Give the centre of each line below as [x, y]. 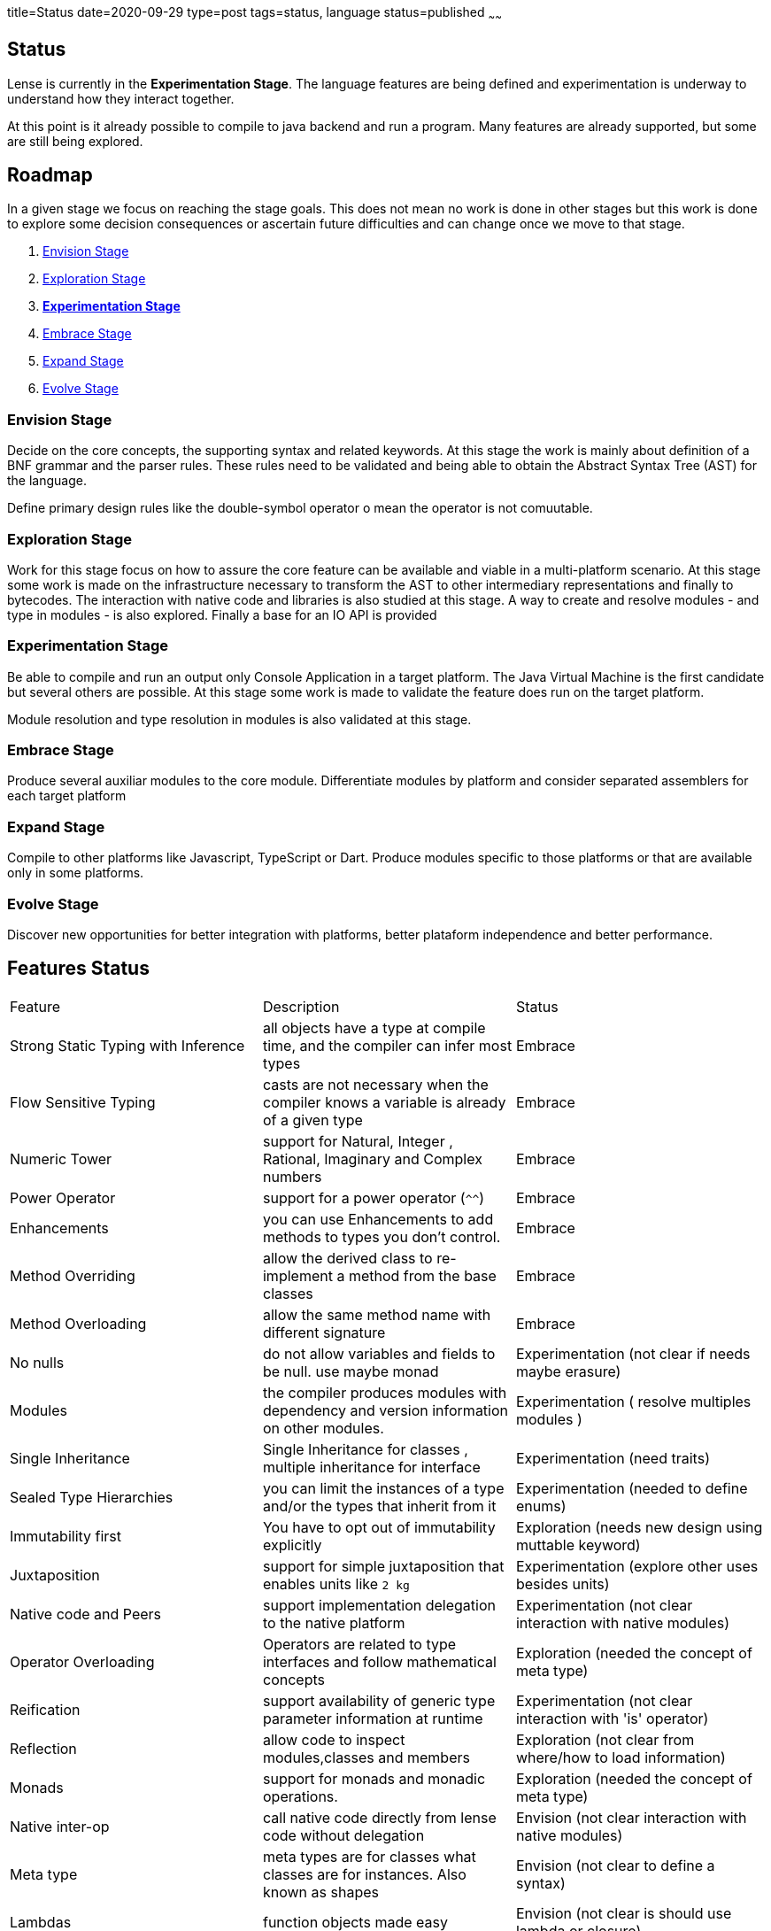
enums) [541, 1506]
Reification [45, 1709]
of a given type [312, 1120]
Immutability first [66, 1536]
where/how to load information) [621, 1757]
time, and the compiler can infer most [387, 1045]
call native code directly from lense [379, 1817]
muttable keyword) [578, 1545]
